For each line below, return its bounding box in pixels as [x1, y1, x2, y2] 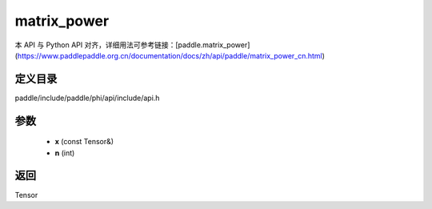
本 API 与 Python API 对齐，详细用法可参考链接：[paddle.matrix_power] [14, 40, 250, 50]
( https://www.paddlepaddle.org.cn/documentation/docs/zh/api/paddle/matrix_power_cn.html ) [14, 50, 326, 60]
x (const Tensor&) [54, 137, 114, 147]
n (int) [54, 148, 75, 158]
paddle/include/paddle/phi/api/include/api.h [14, 93, 160, 102]
